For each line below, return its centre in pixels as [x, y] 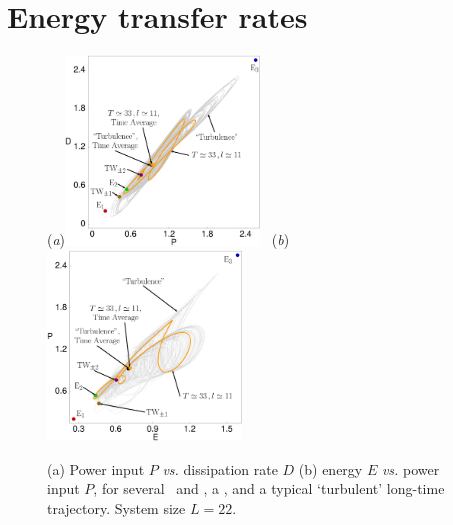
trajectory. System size [116, 507]
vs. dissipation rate [220, 468]
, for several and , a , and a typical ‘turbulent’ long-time [269, 488]
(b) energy [330, 468]
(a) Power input [96, 468]
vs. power [410, 468]
